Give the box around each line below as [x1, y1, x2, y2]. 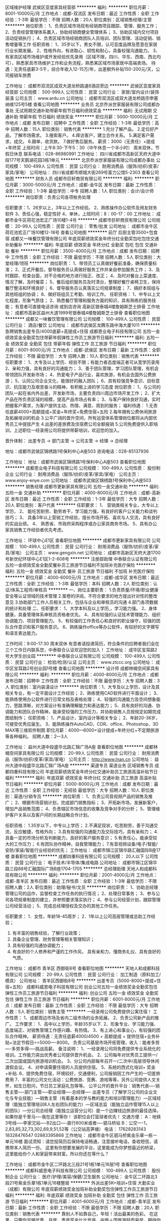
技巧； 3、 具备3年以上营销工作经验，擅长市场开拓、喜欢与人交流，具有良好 [5, 515, 161, 520]
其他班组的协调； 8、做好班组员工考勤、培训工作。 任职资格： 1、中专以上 [5, 291, 157, 297]
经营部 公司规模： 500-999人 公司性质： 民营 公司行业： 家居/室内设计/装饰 [5, 89, 160, 95]
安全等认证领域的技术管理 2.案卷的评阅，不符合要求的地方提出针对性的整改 [5, 593, 158, 599]
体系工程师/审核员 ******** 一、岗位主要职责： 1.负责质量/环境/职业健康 [11, 587, 159, 593]
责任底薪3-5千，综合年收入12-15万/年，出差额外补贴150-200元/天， [18, 66, 156, 72]
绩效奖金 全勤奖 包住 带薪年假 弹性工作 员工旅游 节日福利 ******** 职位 [10, 341, 157, 346]
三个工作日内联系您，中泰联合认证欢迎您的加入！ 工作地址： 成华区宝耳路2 [5, 647, 158, 653]
